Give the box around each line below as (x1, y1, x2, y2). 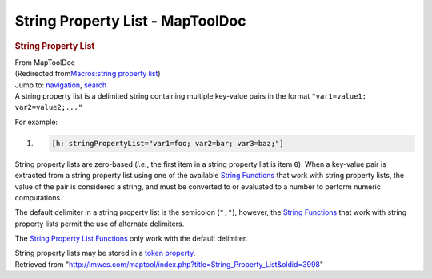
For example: (14, 117, 58, 127)
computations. (14, 192, 63, 202)
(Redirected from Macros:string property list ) (14, 69, 161, 79)
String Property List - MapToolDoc (14, 12, 246, 30)
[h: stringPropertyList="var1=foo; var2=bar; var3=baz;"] (51, 139, 284, 148)
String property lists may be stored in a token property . (14, 249, 196, 258)
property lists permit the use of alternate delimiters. (14, 219, 185, 228)
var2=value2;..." (14, 103, 83, 112)
